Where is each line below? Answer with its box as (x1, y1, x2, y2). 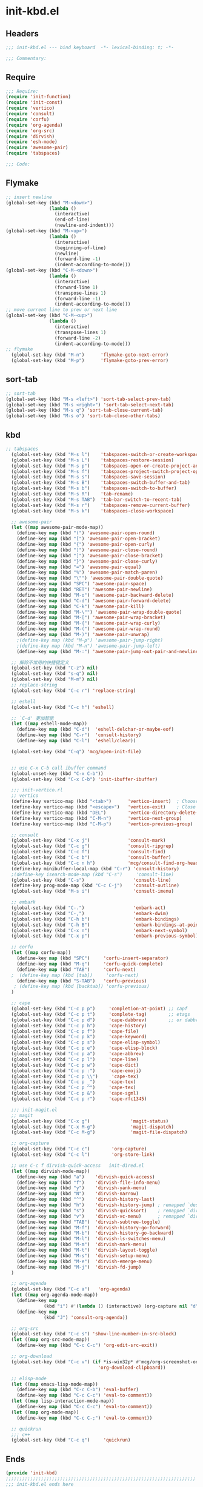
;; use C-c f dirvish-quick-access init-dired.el (11, 1163, 145, 1169)
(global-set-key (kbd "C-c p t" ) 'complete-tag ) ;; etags (11, 1011, 190, 1017)
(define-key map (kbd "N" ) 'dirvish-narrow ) (16, 1190, 139, 1197)
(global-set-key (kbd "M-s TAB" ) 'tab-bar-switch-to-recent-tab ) (11, 496, 182, 503)
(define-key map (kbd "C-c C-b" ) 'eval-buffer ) (16, 1387, 139, 1393)
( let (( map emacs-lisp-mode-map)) (11, 1381, 98, 1387)
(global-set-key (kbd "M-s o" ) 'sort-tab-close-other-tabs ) (5, 413, 161, 419)
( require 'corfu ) (5, 116, 50, 123)
